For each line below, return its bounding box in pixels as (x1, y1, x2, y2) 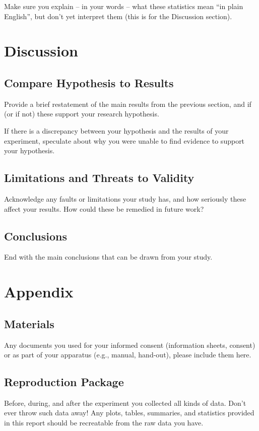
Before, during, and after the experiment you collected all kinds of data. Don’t (4, 397, 246, 408)
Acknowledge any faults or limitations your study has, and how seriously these (4, 193, 246, 204)
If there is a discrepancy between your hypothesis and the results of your (4, 125, 229, 136)
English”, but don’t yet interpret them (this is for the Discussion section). (4, 11, 232, 21)
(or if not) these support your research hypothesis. (4, 108, 159, 119)
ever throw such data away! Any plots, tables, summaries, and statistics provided (4, 407, 254, 418)
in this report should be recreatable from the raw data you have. (4, 417, 204, 428)
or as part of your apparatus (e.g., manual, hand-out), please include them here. (4, 349, 251, 360)
